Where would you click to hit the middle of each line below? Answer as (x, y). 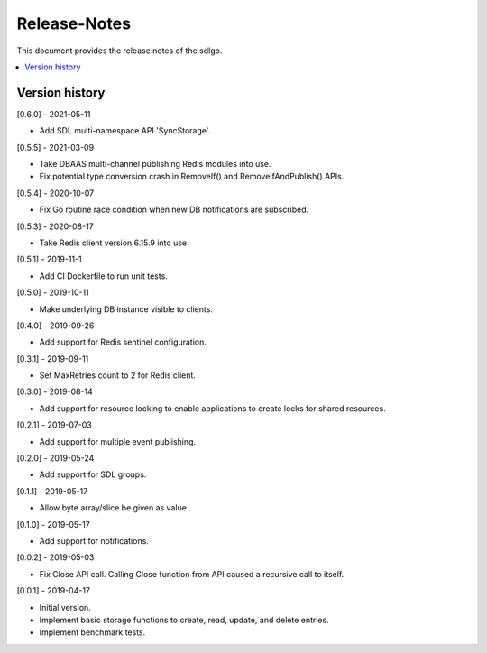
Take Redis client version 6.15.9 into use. (114, 243)
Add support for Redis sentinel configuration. (123, 342)
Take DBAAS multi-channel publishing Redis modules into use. (155, 164)
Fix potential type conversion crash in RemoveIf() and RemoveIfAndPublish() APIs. (192, 177)
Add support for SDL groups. (93, 474)
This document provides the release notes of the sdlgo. (119, 51)
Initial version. (65, 607)
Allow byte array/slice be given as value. (114, 508)
